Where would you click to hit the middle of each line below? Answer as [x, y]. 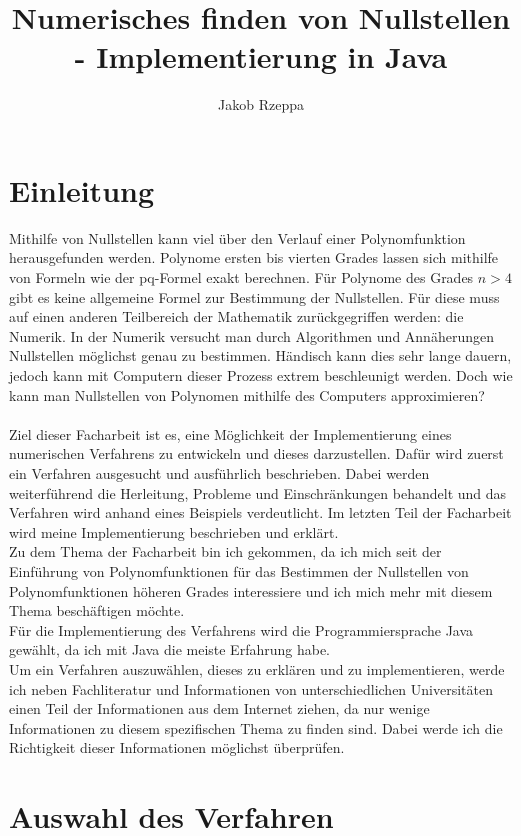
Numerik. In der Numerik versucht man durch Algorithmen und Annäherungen [251, 335]
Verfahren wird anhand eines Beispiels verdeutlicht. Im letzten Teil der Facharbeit [260, 512]
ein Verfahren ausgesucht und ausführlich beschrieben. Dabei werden [219, 472]
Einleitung [82, 189]
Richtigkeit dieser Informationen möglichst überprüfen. [177, 747]
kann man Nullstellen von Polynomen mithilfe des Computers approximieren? [247, 394]
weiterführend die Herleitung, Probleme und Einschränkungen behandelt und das [258, 492]
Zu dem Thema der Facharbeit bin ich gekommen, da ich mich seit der [225, 551]
